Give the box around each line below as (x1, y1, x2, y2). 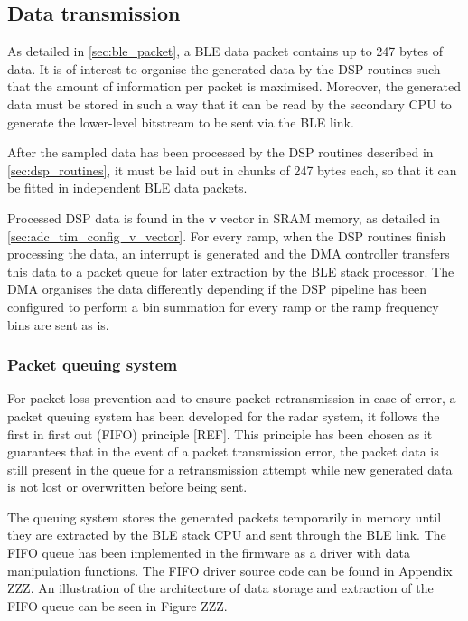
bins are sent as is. (7, 315, 109, 334)
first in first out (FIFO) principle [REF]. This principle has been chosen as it (7, 424, 433, 443)
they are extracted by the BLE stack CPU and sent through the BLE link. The (7, 525, 446, 544)
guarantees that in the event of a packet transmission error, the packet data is (7, 442, 439, 461)
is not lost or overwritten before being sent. (7, 477, 248, 496)
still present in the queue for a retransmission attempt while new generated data (7, 459, 453, 478)
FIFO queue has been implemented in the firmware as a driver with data (7, 543, 410, 562)
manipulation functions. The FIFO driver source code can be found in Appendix (7, 560, 453, 579)
